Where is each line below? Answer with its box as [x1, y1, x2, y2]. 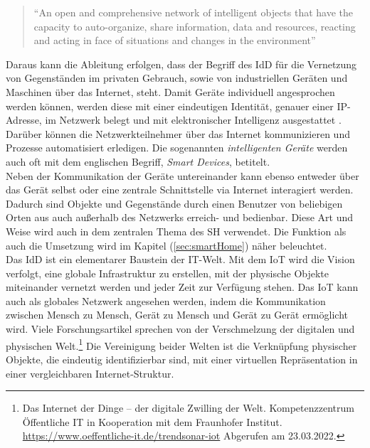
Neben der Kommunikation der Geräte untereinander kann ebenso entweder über [6, 168, 359, 183]
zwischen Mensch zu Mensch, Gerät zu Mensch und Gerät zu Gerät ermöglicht [6, 307, 348, 322]
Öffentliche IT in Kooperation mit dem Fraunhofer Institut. [22, 414, 282, 429]
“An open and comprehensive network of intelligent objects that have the [33, 5, 354, 19]
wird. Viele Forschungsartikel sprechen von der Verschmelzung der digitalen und [6, 321, 355, 336]
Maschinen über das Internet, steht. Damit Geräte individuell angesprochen [6, 84, 335, 99]
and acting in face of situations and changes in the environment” [33, 33, 316, 48]
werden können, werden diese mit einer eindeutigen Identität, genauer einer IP [6, 98, 347, 113]
